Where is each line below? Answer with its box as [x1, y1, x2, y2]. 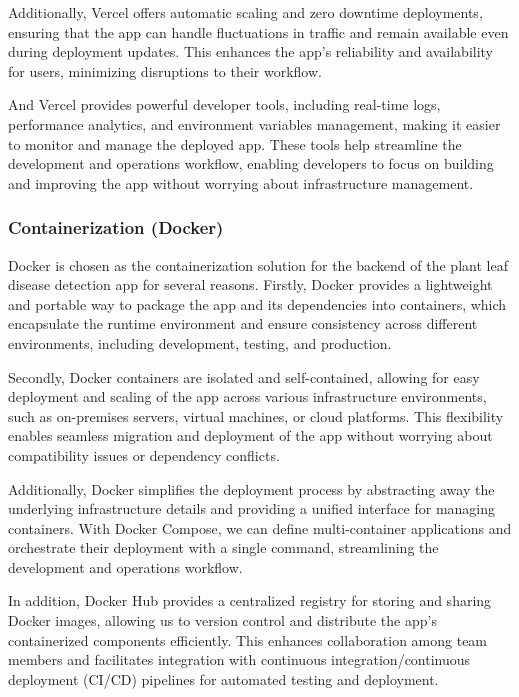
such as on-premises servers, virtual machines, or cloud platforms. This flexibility [8, 405, 504, 426]
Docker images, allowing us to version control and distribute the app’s [8, 610, 437, 631]
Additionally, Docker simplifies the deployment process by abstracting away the [8, 478, 495, 499]
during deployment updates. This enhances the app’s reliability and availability [8, 41, 493, 62]
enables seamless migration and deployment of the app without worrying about [8, 425, 493, 446]
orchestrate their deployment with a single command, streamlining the [8, 537, 439, 558]
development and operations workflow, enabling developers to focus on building [8, 153, 494, 174]
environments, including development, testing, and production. [8, 332, 392, 353]
